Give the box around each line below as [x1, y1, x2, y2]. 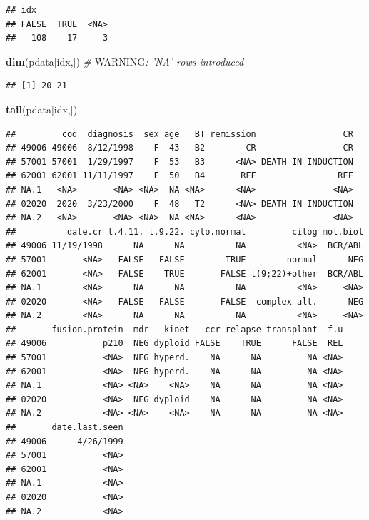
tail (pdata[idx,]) [6, 101, 78, 116]
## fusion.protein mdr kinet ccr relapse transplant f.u [6, 324, 343, 335]
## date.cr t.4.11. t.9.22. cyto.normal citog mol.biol [6, 226, 364, 237]
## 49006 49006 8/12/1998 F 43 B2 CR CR [6, 143, 353, 153]
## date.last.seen [6, 422, 123, 433]
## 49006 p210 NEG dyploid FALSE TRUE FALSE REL [6, 338, 343, 349]
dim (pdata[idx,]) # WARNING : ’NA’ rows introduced [6, 53, 244, 68]
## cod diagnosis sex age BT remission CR [6, 128, 353, 139]
